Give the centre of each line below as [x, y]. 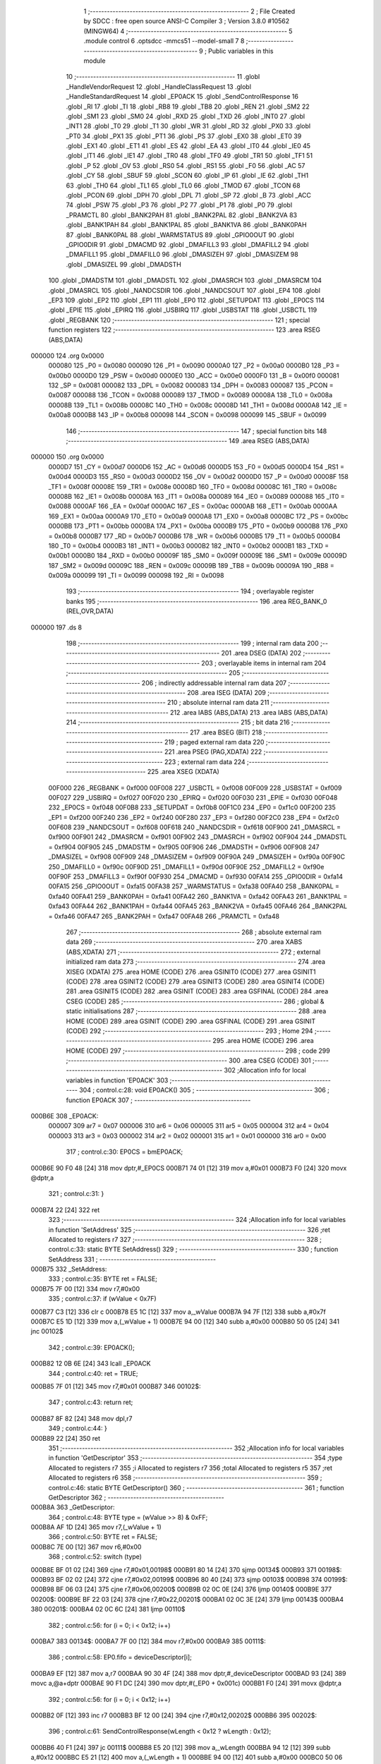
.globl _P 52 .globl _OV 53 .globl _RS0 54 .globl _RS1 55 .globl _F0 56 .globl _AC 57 [186, 165]
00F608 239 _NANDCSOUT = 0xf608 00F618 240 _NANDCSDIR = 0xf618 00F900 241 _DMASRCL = [195, 827]
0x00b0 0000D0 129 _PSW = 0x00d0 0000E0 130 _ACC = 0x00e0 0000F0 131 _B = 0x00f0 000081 [194, 375]
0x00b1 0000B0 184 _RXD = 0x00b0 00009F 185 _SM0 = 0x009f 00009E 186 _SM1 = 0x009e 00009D [198, 556]
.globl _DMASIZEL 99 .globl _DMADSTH [123, 264]
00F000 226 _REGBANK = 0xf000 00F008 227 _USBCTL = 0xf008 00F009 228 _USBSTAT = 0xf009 [195, 787]
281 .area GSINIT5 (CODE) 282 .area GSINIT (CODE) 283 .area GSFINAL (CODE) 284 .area [197, 991]
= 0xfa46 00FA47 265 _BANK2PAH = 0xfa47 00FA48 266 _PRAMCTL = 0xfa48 [164, 916]
